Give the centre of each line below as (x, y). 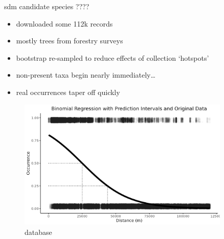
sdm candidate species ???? (47, 6)
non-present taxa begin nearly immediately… (86, 75)
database (38, 232)
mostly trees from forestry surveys (70, 41)
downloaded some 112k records (64, 23)
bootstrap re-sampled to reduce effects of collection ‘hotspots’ (113, 57)
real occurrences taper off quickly (68, 92)
